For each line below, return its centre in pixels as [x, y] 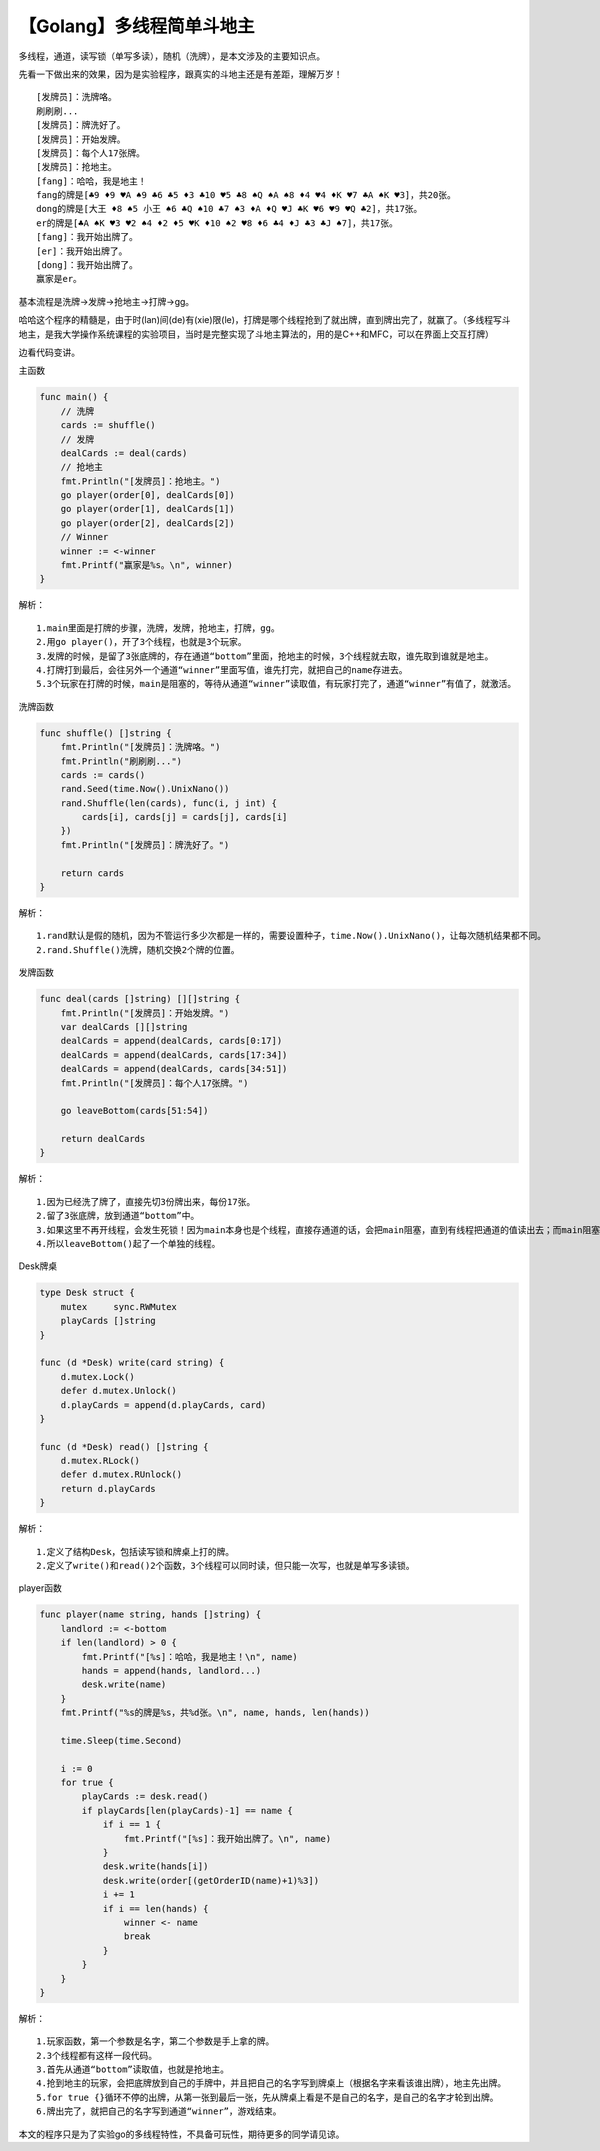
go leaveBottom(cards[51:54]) [134, 1111]
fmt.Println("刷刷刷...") [121, 761]
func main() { [74, 397]
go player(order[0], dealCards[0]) [147, 495]
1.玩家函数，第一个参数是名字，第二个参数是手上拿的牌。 [155, 2041]
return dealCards [103, 1139]
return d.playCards [108, 1488]
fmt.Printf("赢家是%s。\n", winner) [147, 565]
